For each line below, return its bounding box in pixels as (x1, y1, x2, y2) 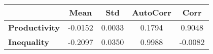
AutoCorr (132, 6, 171, 18)
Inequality (8, 36, 50, 47)
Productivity (8, 21, 60, 33)
